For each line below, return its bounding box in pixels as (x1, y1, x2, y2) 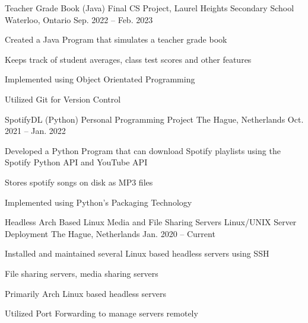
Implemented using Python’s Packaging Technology (5, 196, 192, 208)
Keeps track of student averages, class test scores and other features (5, 53, 252, 65)
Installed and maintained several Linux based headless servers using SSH (5, 247, 269, 260)
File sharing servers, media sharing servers (5, 267, 158, 279)
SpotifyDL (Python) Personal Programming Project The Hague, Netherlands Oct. (5, 113, 304, 125)
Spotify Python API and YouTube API (5, 156, 148, 168)
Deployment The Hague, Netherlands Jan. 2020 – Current (5, 227, 215, 239)
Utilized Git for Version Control (5, 92, 121, 105)
